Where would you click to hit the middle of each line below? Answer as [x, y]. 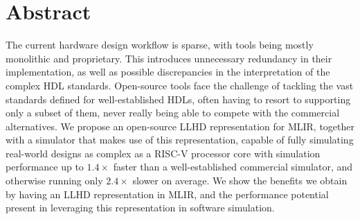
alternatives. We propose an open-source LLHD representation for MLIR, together [180, 126]
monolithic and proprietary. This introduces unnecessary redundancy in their [169, 58]
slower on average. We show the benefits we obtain [240, 181]
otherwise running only [54, 181]
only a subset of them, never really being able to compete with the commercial [173, 113]
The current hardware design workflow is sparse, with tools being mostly [160, 45]
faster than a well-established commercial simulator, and [233, 167]
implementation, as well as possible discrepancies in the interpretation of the [168, 72]
